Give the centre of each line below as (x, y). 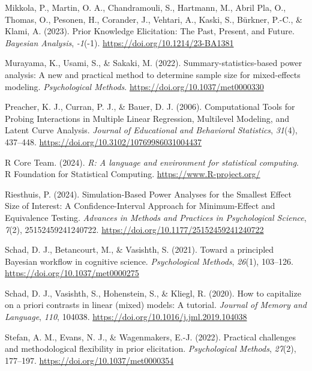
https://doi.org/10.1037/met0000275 (72, 273)
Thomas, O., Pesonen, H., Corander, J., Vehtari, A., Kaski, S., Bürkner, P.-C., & (154, 19)
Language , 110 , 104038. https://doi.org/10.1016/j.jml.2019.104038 (126, 317)
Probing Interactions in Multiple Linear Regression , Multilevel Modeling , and (147, 118)
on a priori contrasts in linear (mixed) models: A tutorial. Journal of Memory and (156, 305)
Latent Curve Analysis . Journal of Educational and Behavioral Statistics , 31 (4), (151, 130)
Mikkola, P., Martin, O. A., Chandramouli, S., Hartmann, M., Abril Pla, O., (145, 7)
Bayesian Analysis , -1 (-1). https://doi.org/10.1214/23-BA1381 (119, 42)
